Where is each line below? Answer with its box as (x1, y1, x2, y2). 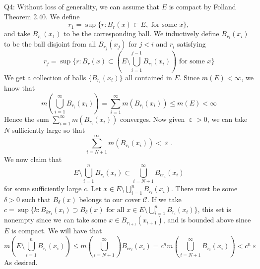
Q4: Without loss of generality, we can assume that (4, 1, 159, 11)
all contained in (125, 72, 172, 83)
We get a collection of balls (4, 72, 86, 83)
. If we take (147, 194, 182, 204)
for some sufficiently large (4, 183, 82, 194)
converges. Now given (120, 113, 185, 124)
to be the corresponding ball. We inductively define (64, 28, 219, 39)
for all (106, 206, 125, 214)
